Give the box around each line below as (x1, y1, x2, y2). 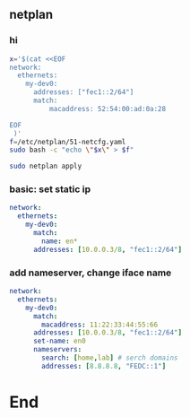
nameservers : (32, 345, 82, 354)
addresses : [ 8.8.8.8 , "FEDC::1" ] (41, 361, 167, 370)
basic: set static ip (9, 183, 91, 195)
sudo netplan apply (9, 161, 82, 171)
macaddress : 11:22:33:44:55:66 (41, 320, 159, 329)
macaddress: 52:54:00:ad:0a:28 (48, 104, 167, 113)
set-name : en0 (32, 336, 87, 346)
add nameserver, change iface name (9, 266, 172, 279)
